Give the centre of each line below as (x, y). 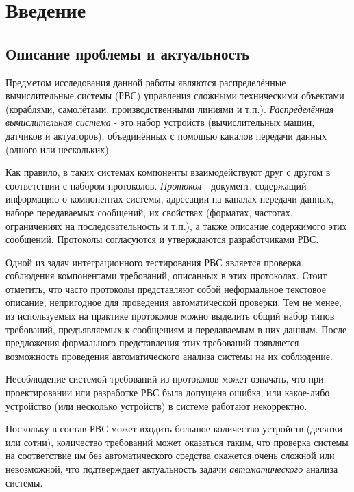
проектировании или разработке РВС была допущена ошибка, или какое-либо (168, 392)
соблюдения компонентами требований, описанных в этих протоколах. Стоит (166, 275)
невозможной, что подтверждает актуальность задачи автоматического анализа (172, 469)
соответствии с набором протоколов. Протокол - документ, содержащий (156, 185)
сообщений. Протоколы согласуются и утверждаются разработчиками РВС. (162, 239)
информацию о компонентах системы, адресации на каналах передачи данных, (170, 199)
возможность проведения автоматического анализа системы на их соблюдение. (169, 355)
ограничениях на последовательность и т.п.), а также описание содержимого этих (176, 225)
